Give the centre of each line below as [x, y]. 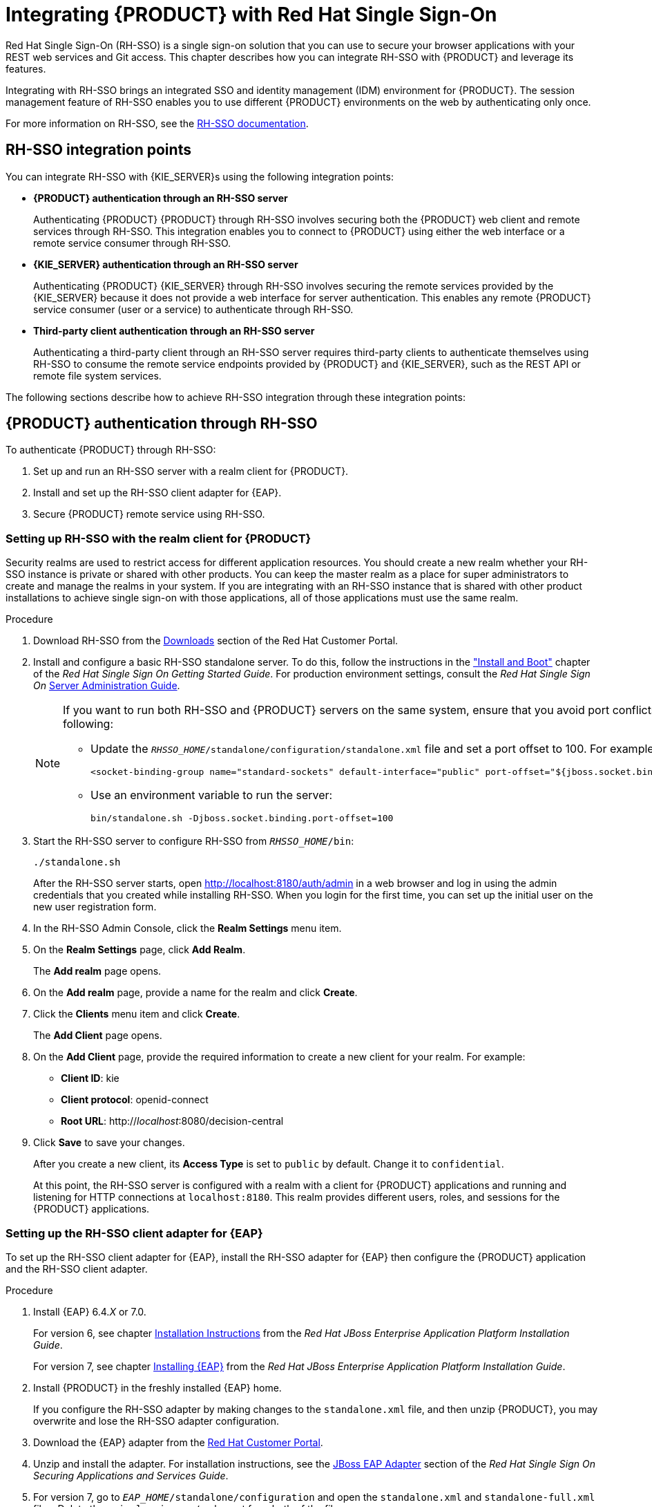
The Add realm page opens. [97, 971]
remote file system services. [97, 375]
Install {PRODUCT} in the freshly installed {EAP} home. [157, 1387]
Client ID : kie [90, 1078]
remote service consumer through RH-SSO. [132, 243]
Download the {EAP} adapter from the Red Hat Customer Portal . [178, 1442]
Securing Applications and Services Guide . [131, 1475]
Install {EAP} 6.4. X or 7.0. [90, 1311]
